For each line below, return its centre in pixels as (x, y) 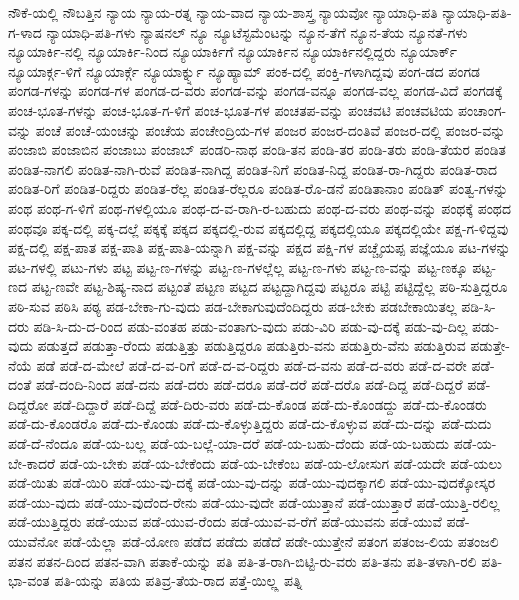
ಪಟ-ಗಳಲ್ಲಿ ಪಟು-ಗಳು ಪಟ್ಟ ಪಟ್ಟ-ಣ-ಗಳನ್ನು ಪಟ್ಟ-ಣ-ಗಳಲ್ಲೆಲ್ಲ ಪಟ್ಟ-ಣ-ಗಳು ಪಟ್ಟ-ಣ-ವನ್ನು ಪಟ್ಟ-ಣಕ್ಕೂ (238, 266)
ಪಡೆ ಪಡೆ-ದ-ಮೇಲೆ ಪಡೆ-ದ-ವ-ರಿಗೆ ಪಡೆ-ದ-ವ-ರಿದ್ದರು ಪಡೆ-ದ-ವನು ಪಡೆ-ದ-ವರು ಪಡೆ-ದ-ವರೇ (251, 364)
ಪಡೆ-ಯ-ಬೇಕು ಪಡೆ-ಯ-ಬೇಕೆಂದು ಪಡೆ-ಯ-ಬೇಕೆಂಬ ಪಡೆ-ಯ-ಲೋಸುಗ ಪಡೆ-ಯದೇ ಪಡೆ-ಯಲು (280, 462)
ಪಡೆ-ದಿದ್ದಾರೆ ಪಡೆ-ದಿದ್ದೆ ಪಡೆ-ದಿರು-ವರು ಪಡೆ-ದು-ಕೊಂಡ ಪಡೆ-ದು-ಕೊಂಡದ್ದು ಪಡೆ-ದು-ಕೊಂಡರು (269, 403)
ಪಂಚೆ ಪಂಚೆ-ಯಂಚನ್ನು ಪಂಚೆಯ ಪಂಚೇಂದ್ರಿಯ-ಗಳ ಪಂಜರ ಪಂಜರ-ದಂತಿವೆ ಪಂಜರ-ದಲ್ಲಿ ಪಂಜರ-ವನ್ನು (270, 129)
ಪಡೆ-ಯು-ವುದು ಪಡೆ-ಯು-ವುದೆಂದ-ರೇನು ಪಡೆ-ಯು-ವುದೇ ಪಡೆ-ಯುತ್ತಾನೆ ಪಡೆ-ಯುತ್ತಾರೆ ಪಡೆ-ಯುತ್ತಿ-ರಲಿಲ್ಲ (254, 501)
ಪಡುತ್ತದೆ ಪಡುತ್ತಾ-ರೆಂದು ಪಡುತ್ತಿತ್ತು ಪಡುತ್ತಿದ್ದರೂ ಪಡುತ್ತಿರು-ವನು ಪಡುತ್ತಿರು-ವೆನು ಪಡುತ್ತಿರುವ (251, 345)
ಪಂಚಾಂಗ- (482, 109)
